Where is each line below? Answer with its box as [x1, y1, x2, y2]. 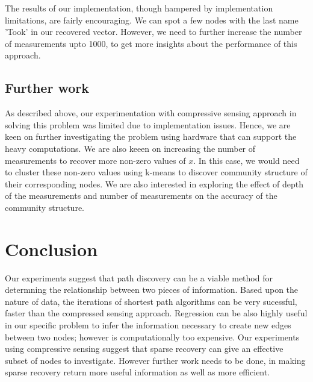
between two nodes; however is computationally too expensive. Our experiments [5, 330, 300, 343]
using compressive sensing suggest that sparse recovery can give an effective [5, 342, 284, 355]
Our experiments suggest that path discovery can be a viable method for [5, 271, 273, 284]
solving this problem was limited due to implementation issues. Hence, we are [5, 118, 291, 131]
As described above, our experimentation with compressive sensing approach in [5, 107, 297, 119]
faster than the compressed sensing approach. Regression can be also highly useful [5, 307, 308, 319]
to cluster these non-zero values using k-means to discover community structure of [5, 166, 308, 178]
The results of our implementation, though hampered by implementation [5, 2, 273, 14]
